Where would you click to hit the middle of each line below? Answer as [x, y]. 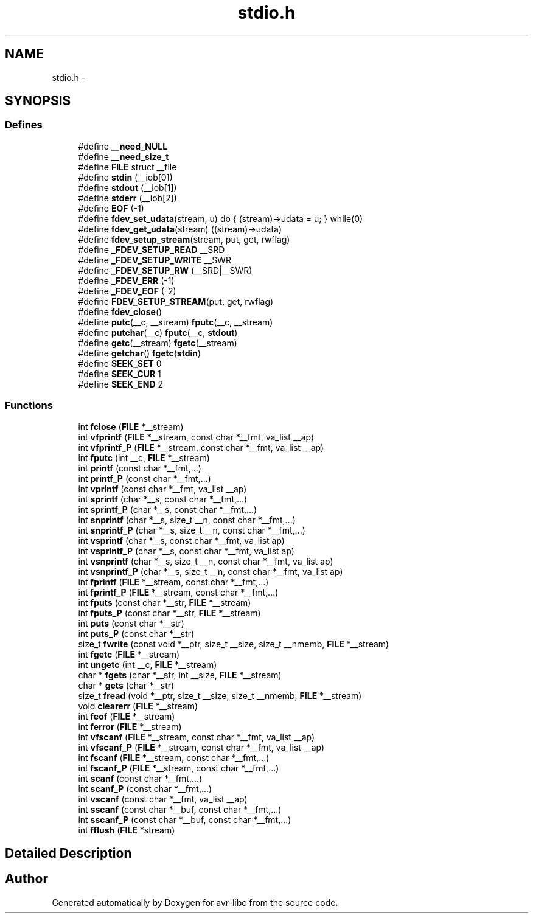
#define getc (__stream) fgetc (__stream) [158, 343]
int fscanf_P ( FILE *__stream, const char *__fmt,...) [179, 768]
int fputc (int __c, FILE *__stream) [144, 457]
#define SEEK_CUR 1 [120, 374]
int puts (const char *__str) [131, 623]
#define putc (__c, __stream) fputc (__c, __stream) [176, 322]
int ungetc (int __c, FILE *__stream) [148, 664]
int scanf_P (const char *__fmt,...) [145, 788]
